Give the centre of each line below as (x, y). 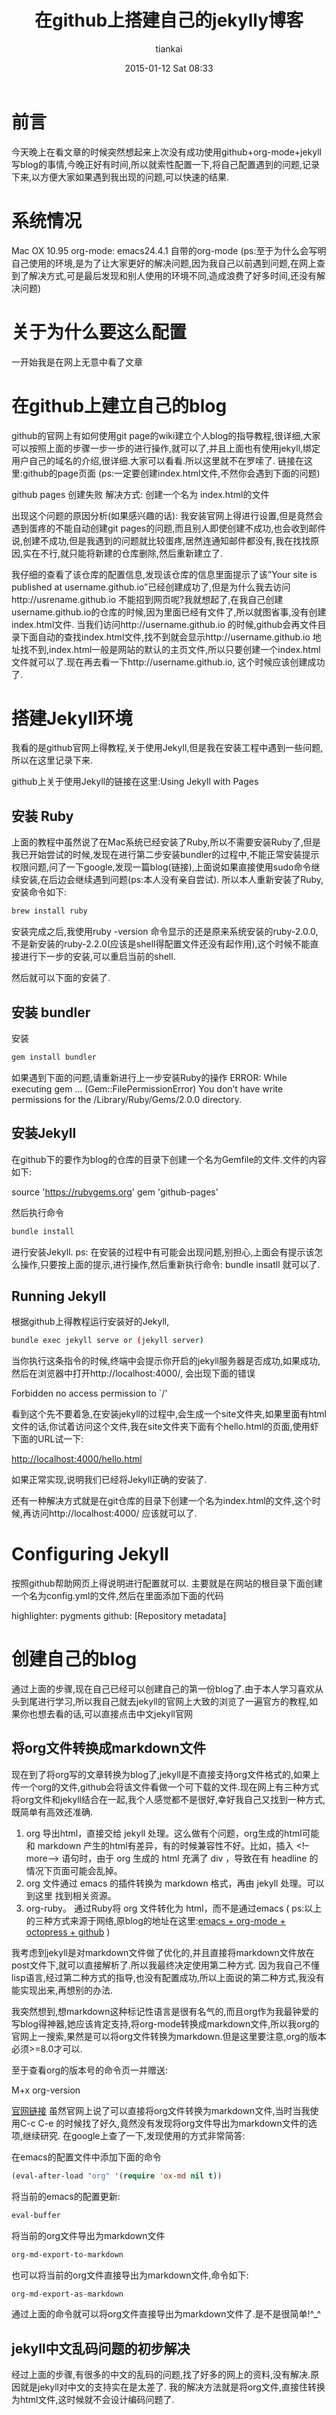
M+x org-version (46, 2090)
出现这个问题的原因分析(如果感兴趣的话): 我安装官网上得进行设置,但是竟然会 (167, 515)
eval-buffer (36, 2215)
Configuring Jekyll (90, 1554)
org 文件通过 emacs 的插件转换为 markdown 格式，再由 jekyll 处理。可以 (175, 1883)
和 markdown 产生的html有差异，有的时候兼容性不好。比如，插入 (159, 1845)
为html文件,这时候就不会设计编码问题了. (93, 2400)
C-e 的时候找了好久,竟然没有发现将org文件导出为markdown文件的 (173, 2123)
